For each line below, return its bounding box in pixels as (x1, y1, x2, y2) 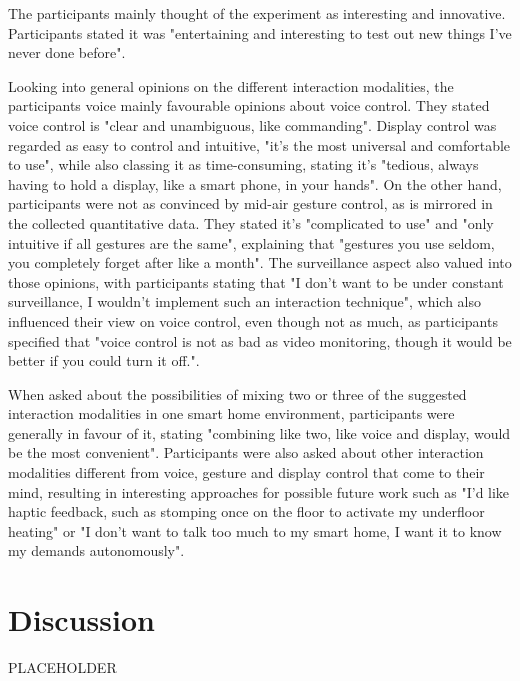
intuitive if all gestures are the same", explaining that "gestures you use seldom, (8, 232, 495, 253)
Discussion (8, 599, 155, 640)
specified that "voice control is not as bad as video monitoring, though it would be (8, 330, 512, 351)
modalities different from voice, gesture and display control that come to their (8, 462, 485, 483)
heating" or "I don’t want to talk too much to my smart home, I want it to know (8, 520, 502, 541)
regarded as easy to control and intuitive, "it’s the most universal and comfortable (8, 134, 511, 155)
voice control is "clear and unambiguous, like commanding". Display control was (8, 114, 497, 135)
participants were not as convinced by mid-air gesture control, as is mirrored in (8, 193, 493, 214)
